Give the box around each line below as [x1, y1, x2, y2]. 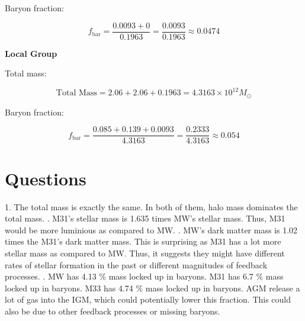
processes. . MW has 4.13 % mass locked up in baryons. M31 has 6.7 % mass [5, 270, 284, 283]
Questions [5, 166, 86, 190]
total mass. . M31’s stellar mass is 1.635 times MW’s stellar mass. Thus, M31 [5, 212, 285, 224]
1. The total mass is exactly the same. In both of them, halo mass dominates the [5, 200, 298, 213]
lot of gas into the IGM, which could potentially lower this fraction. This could [5, 293, 291, 306]
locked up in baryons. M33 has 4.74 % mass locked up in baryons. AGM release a [5, 281, 300, 294]
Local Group [5, 47, 57, 59]
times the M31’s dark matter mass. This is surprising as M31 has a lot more [5, 235, 281, 248]
